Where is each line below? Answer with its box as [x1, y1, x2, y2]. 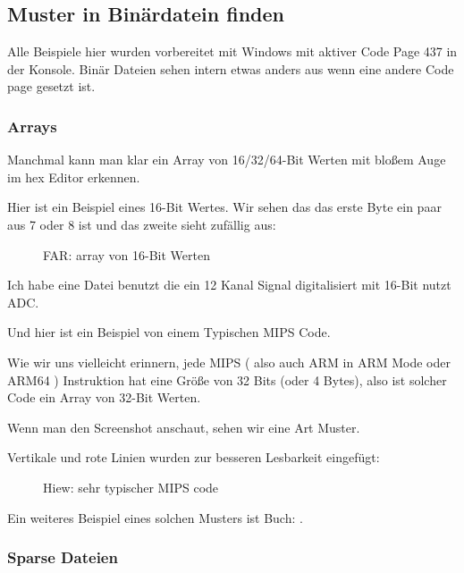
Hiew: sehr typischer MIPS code [43, 477, 219, 496]
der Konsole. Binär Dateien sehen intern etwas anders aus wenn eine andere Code [7, 59, 454, 78]
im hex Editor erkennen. [7, 167, 140, 186]
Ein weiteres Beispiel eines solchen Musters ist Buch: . [7, 508, 303, 527]
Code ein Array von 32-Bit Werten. [7, 388, 201, 407]
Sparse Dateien [7, 546, 118, 569]
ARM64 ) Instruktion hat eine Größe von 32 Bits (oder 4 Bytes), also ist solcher [7, 370, 447, 389]
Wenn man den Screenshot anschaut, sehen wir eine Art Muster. [7, 417, 360, 436]
